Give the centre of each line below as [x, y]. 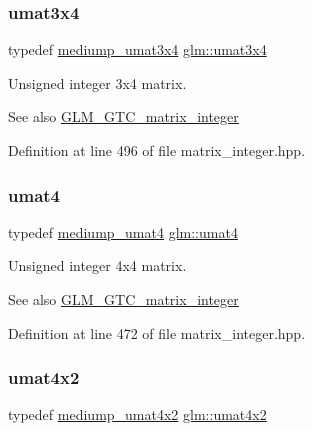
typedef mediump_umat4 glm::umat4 [123, 231]
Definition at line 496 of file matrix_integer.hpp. [157, 150]
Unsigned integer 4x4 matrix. [97, 265]
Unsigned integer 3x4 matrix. [97, 82]
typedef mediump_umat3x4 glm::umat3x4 [137, 49]
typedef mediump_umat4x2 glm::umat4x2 [137, 414]
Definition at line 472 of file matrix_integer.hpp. [157, 332]
